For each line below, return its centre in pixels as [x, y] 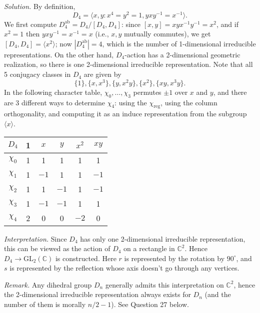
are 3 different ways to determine [54, 102]
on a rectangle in [149, 248]
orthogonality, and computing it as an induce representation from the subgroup [125, 114]
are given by [102, 74]
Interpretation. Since [35, 238]
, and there [230, 92]
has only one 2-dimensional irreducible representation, [163, 238]
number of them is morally [45, 304]
